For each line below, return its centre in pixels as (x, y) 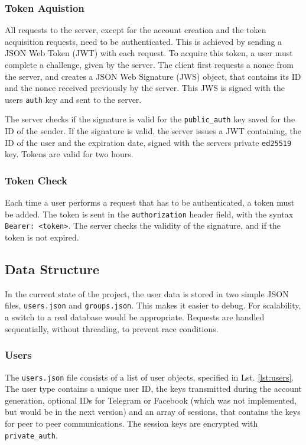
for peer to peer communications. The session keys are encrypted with (131, 423)
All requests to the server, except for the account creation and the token (136, 30)
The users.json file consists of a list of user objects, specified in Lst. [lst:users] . (149, 377)
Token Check (36, 180)
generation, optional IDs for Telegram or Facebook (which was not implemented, (151, 400)
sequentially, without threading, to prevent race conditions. (112, 328)
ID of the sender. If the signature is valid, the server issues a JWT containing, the (153, 131)
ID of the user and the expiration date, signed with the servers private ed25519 (148, 142)
